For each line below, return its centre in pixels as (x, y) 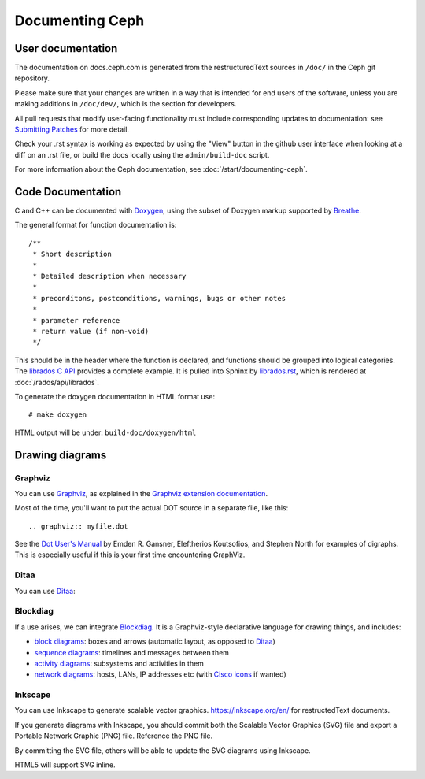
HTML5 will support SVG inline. (65, 765)
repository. (32, 78)
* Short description (72, 254)
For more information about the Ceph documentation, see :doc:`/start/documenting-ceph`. (161, 169)
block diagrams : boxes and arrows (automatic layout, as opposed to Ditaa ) (155, 641)
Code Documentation (68, 192)
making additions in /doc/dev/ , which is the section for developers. (126, 104)
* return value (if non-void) (91, 331)
